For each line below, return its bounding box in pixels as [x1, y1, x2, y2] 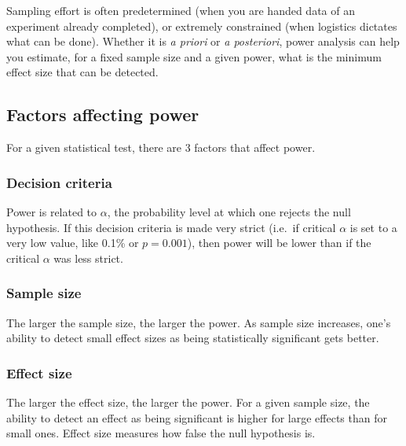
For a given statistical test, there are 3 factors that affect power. [6, 139, 316, 156]
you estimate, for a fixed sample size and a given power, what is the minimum [6, 48, 382, 65]
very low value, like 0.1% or [6, 234, 139, 251]
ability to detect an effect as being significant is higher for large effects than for [6, 409, 387, 426]
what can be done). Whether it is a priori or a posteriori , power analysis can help [6, 33, 400, 50]
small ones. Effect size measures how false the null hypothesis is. [6, 425, 316, 441]
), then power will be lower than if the [187, 234, 371, 251]
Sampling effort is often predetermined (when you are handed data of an [6, 2, 355, 18]
